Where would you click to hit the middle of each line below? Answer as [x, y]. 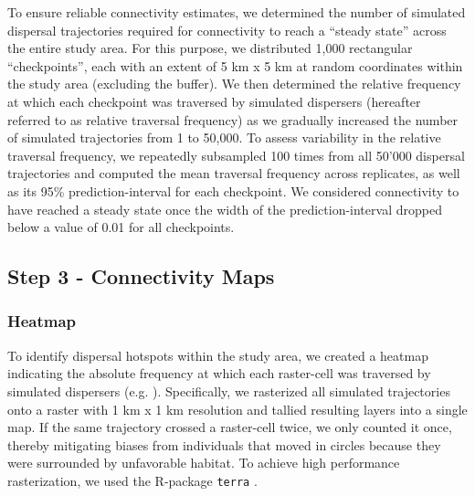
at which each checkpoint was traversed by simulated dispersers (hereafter [214, 101]
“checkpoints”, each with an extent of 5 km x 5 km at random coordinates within [235, 65]
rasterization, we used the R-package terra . [132, 480]
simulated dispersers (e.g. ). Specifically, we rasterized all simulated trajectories [229, 390]
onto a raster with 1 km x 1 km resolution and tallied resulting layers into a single [237, 409]
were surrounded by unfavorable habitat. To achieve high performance [204, 463]
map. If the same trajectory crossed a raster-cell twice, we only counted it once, [230, 427]
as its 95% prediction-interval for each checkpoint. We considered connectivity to [233, 190]
